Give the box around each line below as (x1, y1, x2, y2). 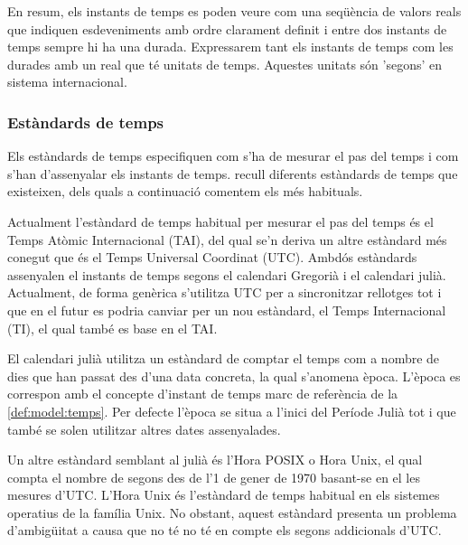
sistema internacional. (7, 72, 127, 91)
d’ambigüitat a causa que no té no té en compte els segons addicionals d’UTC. (7, 521, 442, 540)
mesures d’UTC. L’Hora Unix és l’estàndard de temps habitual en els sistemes (7, 485, 440, 504)
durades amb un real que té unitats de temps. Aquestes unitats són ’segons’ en (7, 54, 443, 73)
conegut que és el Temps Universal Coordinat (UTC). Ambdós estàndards (7, 248, 417, 267)
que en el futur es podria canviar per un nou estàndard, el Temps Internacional (7, 300, 446, 319)
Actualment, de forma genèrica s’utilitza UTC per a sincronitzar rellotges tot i (7, 283, 442, 302)
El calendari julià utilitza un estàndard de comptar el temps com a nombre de (7, 349, 440, 368)
